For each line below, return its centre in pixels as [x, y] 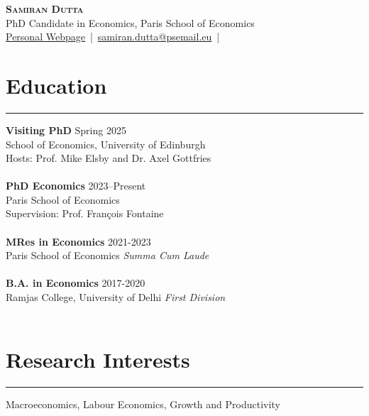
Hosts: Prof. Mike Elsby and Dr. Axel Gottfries [109, 158]
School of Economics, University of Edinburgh [106, 144]
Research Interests [98, 360]
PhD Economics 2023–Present [76, 186]
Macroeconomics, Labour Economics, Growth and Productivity [143, 404]
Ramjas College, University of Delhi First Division [116, 297]
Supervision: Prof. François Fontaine [85, 213]
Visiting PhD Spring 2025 [66, 130]
